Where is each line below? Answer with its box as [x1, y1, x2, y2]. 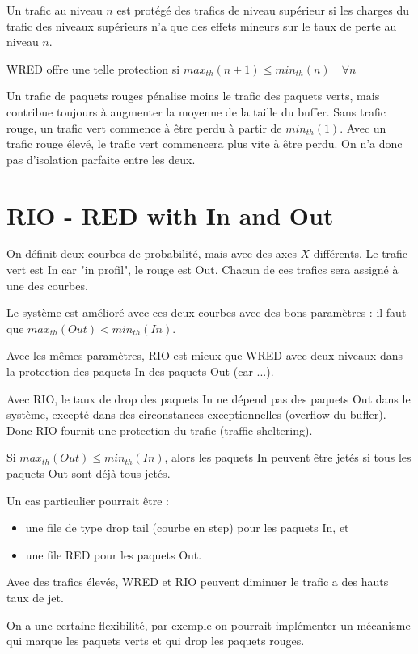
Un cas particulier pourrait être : [6, 492, 169, 508]
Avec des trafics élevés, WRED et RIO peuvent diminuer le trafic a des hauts [6, 573, 389, 590]
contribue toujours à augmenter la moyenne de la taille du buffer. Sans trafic [6, 103, 386, 120]
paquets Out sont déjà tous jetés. [6, 465, 171, 481]
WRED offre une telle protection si [6, 60, 180, 77]
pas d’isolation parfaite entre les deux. [6, 150, 196, 167]
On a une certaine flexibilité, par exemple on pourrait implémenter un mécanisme [6, 616, 411, 633]
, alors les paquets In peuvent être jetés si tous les [164, 449, 412, 466]
